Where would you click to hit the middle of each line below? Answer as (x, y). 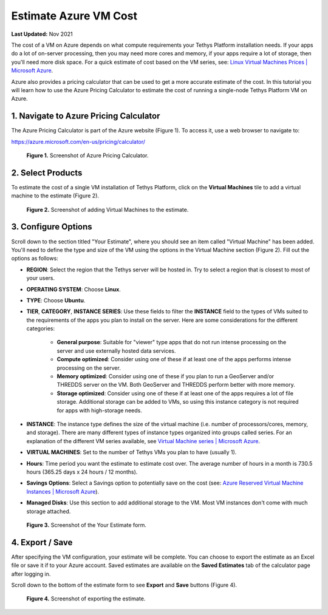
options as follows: (35, 259)
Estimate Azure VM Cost (74, 16)
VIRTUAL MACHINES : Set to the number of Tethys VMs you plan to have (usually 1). (132, 452)
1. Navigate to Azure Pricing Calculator (86, 116)
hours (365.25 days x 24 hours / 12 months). (82, 472)
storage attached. (49, 511)
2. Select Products (47, 173)
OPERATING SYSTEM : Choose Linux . (73, 289)
